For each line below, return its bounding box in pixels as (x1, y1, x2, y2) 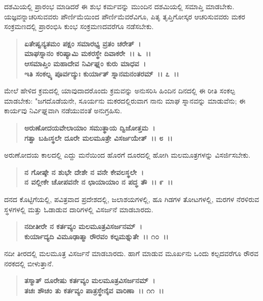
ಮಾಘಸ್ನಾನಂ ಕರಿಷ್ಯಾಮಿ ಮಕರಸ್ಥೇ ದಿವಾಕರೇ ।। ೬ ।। (24, 48, 151, 59)
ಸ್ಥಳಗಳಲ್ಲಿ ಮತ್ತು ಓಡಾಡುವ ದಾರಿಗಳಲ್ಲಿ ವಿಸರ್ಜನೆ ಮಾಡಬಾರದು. (4, 204, 153, 214)
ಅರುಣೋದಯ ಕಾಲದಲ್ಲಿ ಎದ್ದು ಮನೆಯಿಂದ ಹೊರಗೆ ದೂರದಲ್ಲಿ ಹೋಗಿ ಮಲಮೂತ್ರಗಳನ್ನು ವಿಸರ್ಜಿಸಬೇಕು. (4, 149, 251, 160)
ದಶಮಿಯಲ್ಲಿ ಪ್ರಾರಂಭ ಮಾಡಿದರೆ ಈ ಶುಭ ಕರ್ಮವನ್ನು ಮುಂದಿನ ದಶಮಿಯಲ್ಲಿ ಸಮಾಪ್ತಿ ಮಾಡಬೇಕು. (4, 1, 234, 11)
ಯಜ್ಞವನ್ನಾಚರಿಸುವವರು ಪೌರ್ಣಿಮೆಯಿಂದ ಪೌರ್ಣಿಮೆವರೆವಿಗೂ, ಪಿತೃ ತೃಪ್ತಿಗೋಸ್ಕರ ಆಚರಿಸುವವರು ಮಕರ (4, 11, 245, 21)
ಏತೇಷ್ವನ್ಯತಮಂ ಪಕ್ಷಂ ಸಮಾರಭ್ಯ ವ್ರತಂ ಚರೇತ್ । (24, 38, 141, 48)
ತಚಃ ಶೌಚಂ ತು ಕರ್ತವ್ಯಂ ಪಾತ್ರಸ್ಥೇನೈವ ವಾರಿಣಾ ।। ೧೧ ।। (24, 285, 164, 296)
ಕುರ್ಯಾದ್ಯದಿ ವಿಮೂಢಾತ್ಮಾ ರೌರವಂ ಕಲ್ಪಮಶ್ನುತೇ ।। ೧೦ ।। (24, 231, 169, 241)
